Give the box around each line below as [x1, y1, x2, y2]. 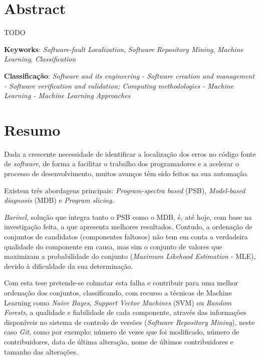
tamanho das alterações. [4, 346, 78, 356]
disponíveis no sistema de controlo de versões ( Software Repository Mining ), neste [4, 316, 255, 327]
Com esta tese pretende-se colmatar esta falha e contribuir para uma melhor [4, 277, 238, 288]
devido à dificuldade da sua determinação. [4, 260, 133, 271]
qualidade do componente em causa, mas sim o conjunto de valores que [4, 241, 222, 251]
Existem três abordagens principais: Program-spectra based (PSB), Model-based [4, 185, 245, 195]
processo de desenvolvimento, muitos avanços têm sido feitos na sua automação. [4, 168, 249, 178]
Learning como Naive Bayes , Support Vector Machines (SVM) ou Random [4, 297, 232, 307]
